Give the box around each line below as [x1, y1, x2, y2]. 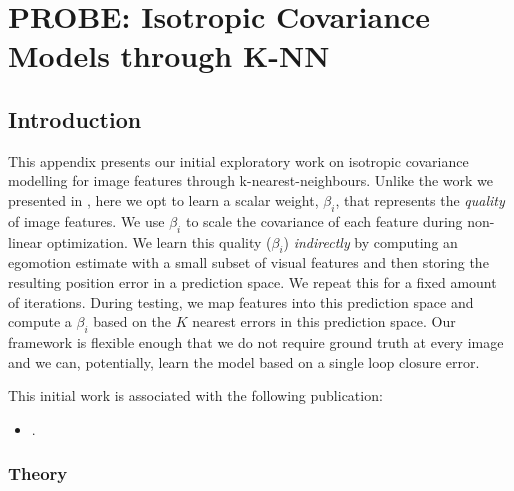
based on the [93, 311, 172, 332]
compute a [8, 311, 72, 332]
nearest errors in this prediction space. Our [192, 311, 456, 332]
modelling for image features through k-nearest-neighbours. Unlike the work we [8, 170, 494, 191]
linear [8, 231, 43, 252]
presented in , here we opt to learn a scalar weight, [8, 189, 319, 210]
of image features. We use [8, 210, 165, 231]
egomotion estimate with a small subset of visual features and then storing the [8, 252, 489, 273]
